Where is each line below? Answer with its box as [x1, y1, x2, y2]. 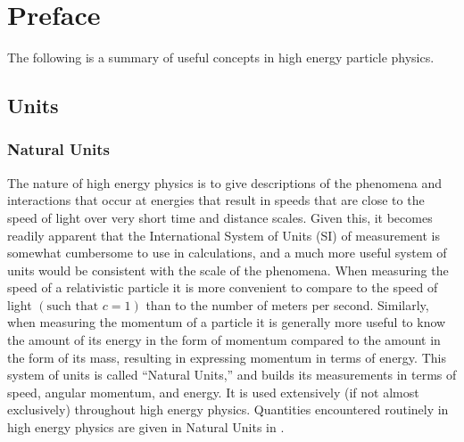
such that [46, 299, 99, 313]
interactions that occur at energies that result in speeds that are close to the [7, 191, 425, 209]
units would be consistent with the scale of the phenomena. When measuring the [7, 260, 449, 279]
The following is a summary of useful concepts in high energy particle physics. [7, 48, 435, 67]
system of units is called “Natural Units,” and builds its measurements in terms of [7, 365, 457, 384]
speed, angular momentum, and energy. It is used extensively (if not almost [7, 382, 419, 401]
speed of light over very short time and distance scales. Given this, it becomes [7, 208, 433, 226]
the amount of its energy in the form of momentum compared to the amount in [7, 331, 441, 349]
